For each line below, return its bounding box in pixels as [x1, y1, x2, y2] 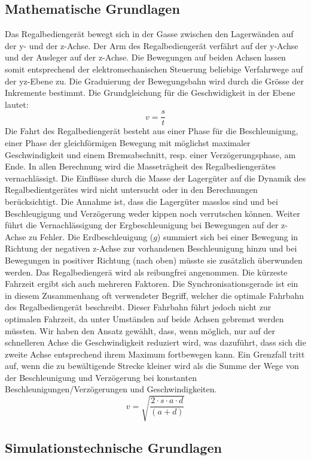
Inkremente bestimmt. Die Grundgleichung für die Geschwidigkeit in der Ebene [5, 86, 295, 99]
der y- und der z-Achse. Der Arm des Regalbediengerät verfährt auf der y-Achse [5, 39, 298, 52]
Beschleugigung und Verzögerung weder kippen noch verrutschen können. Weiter [5, 207, 300, 219]
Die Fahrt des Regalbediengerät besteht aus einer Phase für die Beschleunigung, [5, 125, 298, 137]
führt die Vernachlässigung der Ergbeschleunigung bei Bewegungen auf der [5, 219, 279, 231]
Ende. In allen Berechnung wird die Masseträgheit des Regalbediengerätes [5, 160, 276, 172]
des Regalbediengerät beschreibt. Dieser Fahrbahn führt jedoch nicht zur [5, 301, 272, 313]
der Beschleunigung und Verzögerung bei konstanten [5, 371, 197, 383]
